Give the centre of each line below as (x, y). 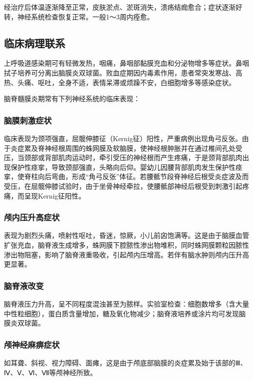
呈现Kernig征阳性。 (55, 195)
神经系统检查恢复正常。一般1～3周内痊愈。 (85, 16)
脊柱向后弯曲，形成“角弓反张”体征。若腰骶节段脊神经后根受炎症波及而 (136, 176)
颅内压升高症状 (32, 217)
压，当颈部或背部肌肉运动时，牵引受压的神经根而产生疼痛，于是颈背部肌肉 (123, 157)
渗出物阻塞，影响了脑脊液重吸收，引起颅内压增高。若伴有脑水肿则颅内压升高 (126, 254)
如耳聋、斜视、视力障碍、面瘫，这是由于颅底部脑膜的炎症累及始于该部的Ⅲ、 (126, 362)
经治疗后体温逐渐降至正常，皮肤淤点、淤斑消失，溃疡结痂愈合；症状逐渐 (120, 7)
